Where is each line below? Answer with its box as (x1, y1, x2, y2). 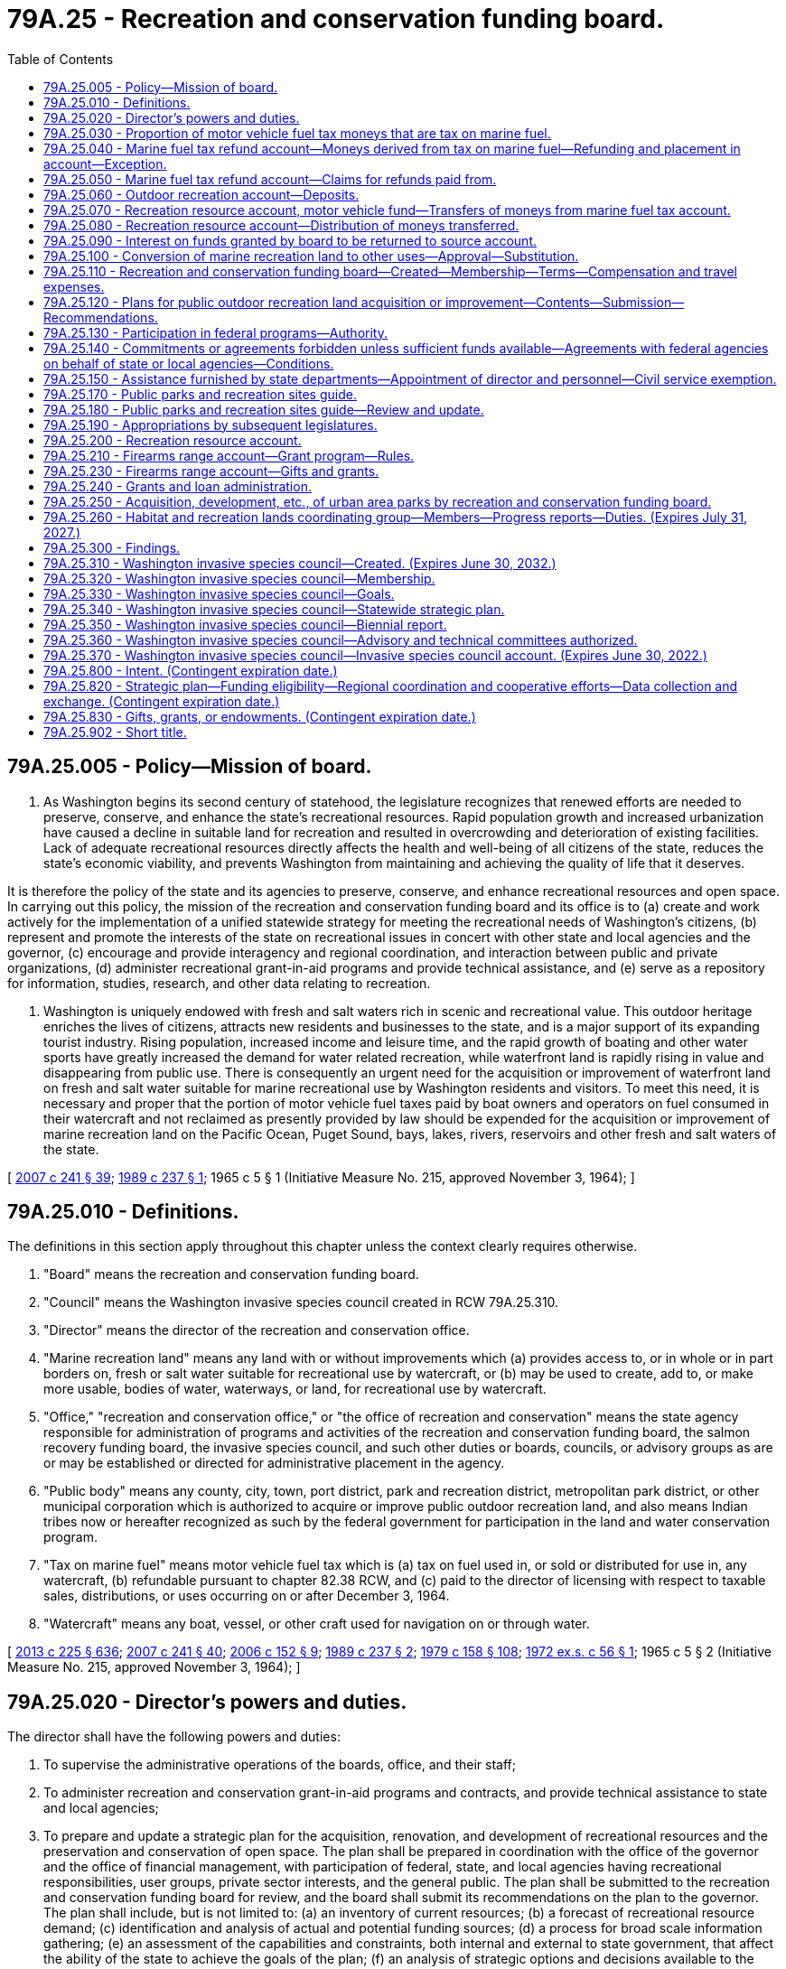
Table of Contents (7, 51, 114, 67)
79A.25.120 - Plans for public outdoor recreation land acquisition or (43, 294, 442, 310)
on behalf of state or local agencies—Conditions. (43, 355, 334, 371)
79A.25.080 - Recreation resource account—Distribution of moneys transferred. (43, 217, 519, 233)
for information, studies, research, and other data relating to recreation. (7, 975, 431, 991)
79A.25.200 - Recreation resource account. (43, 432, 302, 448)
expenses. (43, 278, 105, 294)
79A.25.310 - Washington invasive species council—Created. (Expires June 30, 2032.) (43, 555, 557, 571)
